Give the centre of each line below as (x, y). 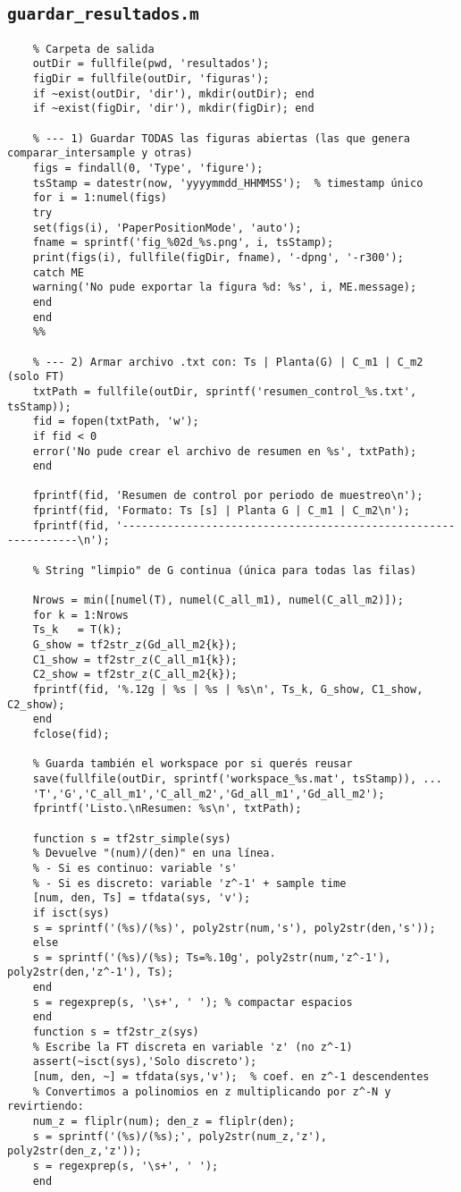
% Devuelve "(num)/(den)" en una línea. (154, 854)
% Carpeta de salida (93, 49)
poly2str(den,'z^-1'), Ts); (91, 972)
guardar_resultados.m (103, 14)
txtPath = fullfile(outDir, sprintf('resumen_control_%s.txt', (225, 391)
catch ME (58, 272)
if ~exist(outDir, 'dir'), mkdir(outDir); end (173, 93)
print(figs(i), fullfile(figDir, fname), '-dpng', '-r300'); (218, 257)
